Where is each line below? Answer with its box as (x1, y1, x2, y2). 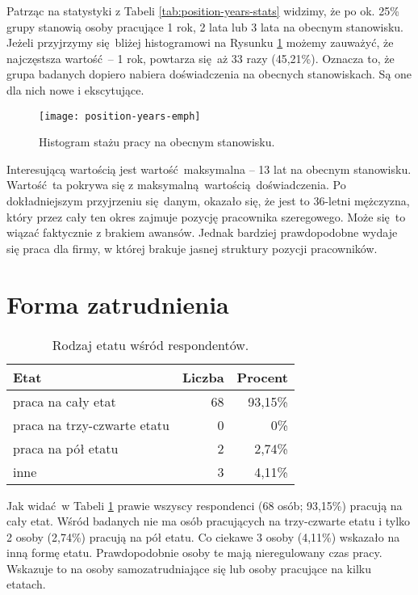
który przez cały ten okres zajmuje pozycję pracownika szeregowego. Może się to (6, 208, 406, 225)
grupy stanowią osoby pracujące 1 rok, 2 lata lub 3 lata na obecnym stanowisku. (6, 18, 403, 35)
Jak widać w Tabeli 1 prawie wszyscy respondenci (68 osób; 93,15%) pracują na (6, 496, 403, 513)
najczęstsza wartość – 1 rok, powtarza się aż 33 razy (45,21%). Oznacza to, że (6, 49, 395, 66)
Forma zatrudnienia (6, 287, 229, 320)
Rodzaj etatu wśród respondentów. (52, 335, 249, 354)
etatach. (6, 576, 46, 593)
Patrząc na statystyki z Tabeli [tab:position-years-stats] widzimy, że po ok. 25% (6, 2, 399, 19)
